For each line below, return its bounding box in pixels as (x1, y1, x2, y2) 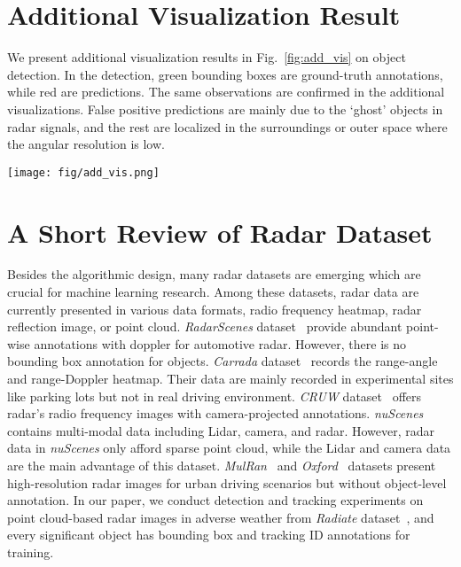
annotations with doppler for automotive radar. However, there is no (34, 334, 407, 353)
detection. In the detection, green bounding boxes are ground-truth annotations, (7, 65, 443, 83)
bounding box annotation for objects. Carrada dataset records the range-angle (7, 352, 438, 370)
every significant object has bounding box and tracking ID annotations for (7, 525, 410, 544)
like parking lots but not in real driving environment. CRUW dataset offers (7, 386, 422, 405)
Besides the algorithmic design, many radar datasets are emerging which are (7, 265, 421, 283)
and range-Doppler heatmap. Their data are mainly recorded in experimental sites (7, 369, 454, 388)
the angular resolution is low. (7, 135, 165, 153)
